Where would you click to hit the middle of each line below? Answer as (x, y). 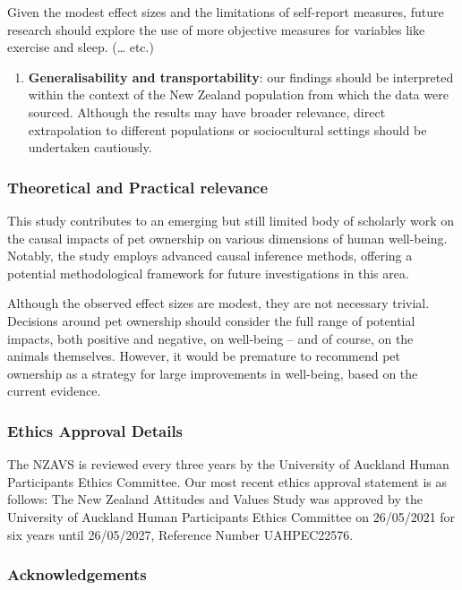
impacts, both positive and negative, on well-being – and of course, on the (210, 338)
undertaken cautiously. (90, 147)
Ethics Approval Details (95, 430)
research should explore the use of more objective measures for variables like (216, 29)
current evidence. (54, 391)
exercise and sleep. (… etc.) (81, 47)
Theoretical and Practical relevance (138, 187)
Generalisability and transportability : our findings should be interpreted (241, 77)
